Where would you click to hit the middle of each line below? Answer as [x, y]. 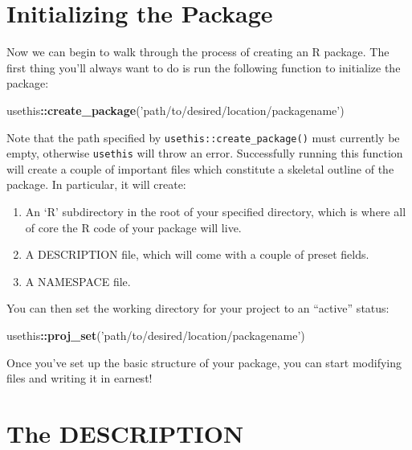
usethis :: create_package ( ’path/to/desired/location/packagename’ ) [175, 110]
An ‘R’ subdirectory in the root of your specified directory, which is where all [216, 211]
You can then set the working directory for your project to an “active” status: [198, 308]
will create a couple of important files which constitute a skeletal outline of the [200, 168]
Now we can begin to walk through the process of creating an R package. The [198, 52]
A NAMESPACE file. [78, 281]
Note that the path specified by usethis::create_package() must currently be [203, 137]
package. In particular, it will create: [96, 184]
